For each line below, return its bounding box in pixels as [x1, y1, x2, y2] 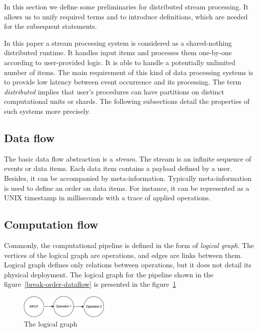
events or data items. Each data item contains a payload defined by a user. [4, 163, 232, 173]
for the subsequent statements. [4, 21, 97, 31]
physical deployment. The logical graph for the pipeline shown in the [4, 269, 214, 279]
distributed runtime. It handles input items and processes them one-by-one [4, 47, 232, 58]
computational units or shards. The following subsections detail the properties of [4, 96, 250, 106]
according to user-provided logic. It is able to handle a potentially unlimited [4, 57, 236, 67]
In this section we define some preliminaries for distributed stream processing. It [4, 1, 249, 11]
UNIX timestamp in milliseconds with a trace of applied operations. [4, 192, 211, 203]
